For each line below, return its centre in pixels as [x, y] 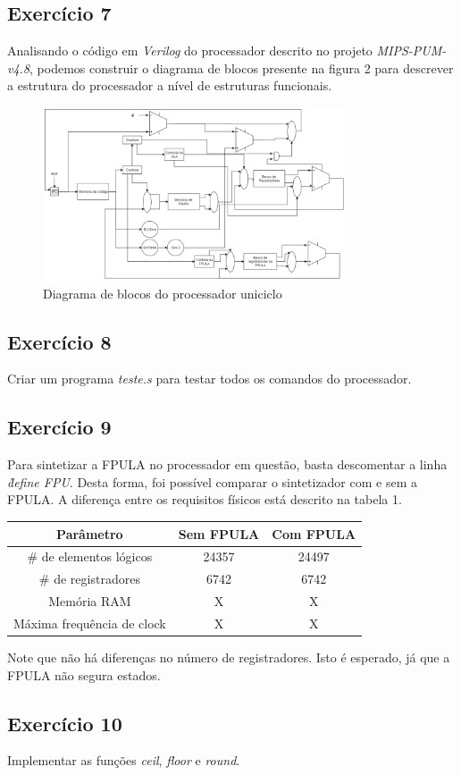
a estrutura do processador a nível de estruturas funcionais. [170, 85]
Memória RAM [90, 601]
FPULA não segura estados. [84, 674]
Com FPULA [314, 533]
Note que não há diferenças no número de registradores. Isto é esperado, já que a [229, 657]
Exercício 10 [65, 723]
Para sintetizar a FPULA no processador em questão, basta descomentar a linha [227, 464]
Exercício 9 [59, 427]
